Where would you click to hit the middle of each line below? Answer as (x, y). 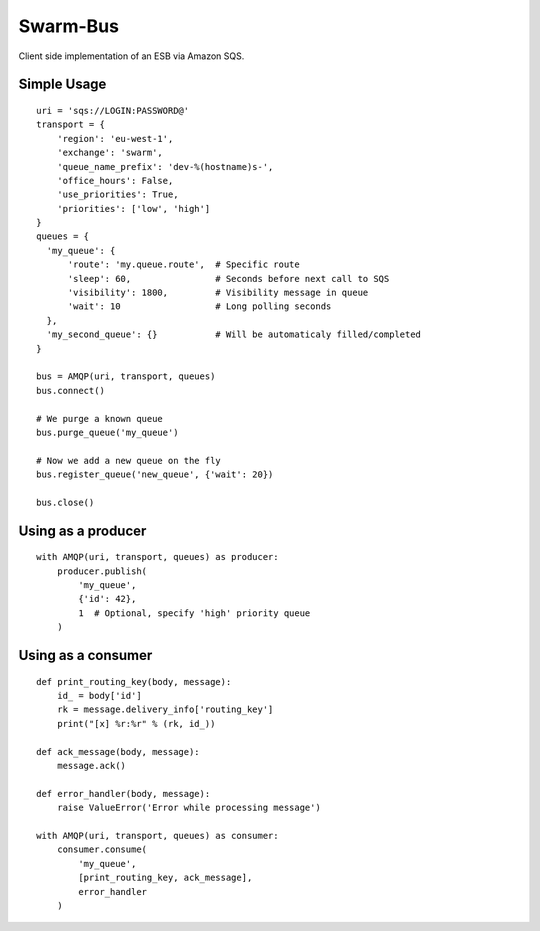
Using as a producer (82, 530)
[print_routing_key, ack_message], (165, 878)
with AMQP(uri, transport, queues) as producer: (157, 557)
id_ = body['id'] (99, 696)
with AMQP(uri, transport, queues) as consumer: (157, 835)
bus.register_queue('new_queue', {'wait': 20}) (155, 474)
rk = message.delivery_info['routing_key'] (165, 709)
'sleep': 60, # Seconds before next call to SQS (228, 278)
